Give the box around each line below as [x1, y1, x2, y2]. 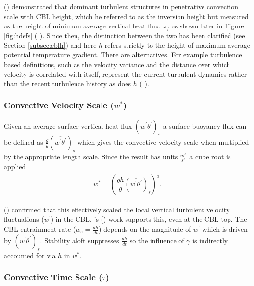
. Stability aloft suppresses [40, 235, 119, 245]
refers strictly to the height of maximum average [104, 40, 251, 50]
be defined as [4, 137, 43, 147]
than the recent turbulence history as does [4, 78, 131, 88]
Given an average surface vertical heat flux [4, 120, 132, 130]
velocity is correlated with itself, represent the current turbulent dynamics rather [4, 69, 247, 79]
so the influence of [129, 235, 184, 245]
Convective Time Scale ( [4, 271, 102, 283]
